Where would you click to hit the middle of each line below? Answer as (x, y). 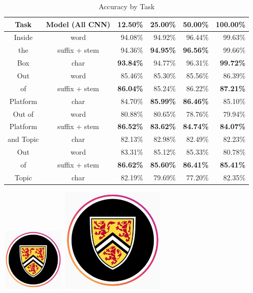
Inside (23, 37)
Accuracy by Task (126, 6)
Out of (23, 113)
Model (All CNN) (78, 24)
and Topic (24, 139)
